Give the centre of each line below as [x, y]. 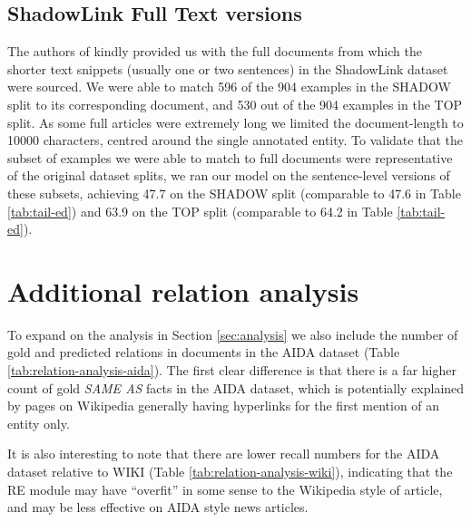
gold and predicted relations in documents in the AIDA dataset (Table [204, 352]
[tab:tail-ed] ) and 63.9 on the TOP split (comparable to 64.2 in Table [200, 211]
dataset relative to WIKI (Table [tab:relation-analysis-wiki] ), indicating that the [230, 472]
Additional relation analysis [183, 290]
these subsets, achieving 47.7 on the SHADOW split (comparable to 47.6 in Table [234, 193]
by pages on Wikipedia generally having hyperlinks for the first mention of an [224, 406]
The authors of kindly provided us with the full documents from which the [215, 51]
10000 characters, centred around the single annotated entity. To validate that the [235, 140]
